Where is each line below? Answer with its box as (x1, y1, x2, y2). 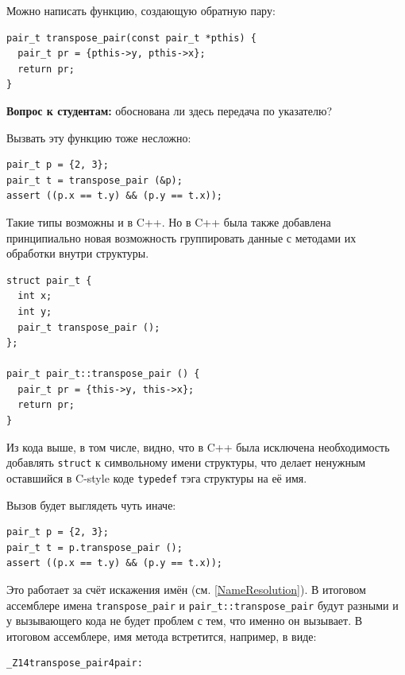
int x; (17, 290, 52, 302)
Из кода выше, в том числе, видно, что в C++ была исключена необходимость (6, 438, 390, 455)
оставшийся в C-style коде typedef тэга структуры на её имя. (6, 469, 307, 486)
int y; (17, 305, 52, 317)
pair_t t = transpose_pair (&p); (6, 174, 183, 186)
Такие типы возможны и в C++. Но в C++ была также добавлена (6, 213, 331, 230)
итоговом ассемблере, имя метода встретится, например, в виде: (6, 627, 317, 644)
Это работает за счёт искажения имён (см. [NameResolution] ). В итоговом (6, 580, 366, 597)
